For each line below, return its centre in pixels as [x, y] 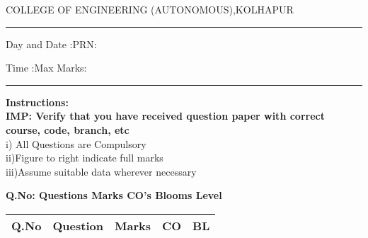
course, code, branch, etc [68, 129]
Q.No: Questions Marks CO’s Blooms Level [114, 195]
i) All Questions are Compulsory [76, 143]
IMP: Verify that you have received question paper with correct [165, 116]
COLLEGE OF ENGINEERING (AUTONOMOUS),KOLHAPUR [150, 9]
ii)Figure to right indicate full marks [85, 158]
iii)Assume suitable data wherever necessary [101, 171]
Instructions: [37, 102]
